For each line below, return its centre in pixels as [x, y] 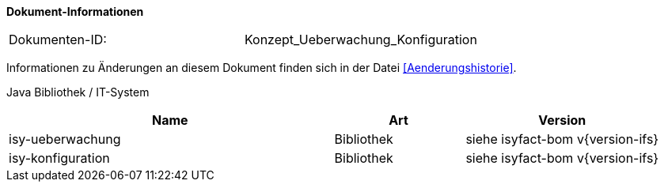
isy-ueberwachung [65, 139]
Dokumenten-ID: [58, 39]
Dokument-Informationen [75, 11]
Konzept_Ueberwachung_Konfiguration [360, 39]
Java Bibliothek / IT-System [78, 92]
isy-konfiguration [59, 158]
